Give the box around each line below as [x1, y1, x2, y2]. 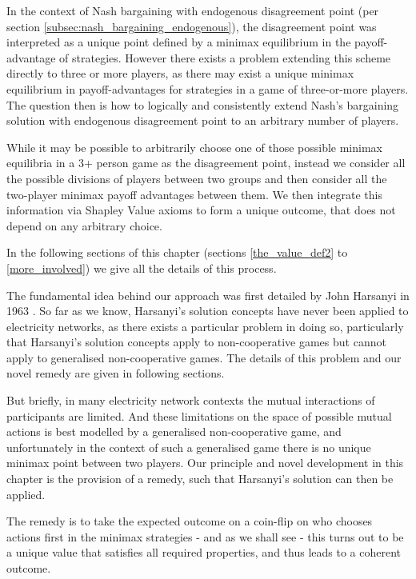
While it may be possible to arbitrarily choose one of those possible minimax [6, 138, 382, 155]
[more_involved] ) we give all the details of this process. [6, 259, 277, 276]
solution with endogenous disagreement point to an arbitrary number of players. [6, 112, 399, 129]
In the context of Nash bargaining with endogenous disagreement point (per [6, 2, 379, 18]
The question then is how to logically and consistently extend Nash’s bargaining [6, 96, 399, 113]
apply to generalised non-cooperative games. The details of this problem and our [6, 349, 402, 365]
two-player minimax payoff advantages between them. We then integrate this [6, 186, 382, 202]
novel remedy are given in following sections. [6, 365, 225, 381]
